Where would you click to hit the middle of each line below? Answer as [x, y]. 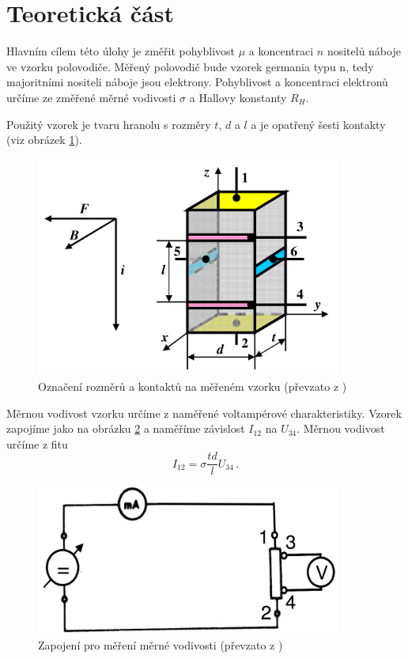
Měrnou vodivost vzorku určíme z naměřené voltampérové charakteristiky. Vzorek [204, 413]
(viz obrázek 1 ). [44, 140]
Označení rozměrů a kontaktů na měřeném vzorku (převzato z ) [193, 386]
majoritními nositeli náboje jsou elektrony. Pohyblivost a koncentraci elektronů [197, 82]
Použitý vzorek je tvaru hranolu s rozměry [109, 124]
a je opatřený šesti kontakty [318, 124]
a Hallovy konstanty [238, 97]
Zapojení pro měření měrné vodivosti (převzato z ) [161, 645]
